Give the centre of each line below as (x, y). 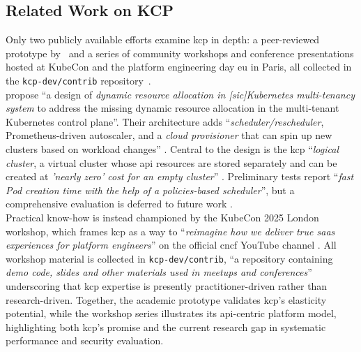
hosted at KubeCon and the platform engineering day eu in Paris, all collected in (179, 67)
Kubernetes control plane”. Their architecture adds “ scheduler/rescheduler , (165, 121)
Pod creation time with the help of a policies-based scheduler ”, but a (150, 190)
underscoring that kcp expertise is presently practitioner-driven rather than (167, 286)
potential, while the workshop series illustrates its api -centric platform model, (171, 313)
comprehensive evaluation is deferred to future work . (119, 204)
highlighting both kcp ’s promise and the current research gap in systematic (166, 327)
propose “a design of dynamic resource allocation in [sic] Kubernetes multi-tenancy (180, 94)
